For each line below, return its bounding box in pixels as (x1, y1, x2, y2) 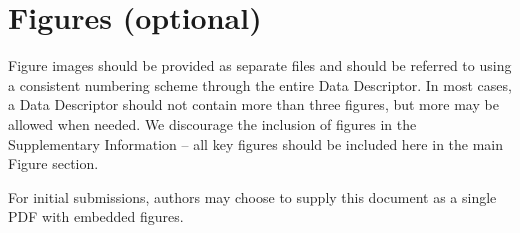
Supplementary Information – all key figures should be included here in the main (8, 133, 504, 154)
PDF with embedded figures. (8, 206, 184, 227)
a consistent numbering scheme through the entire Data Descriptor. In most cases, (8, 74, 512, 95)
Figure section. (8, 153, 99, 174)
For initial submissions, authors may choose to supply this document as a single (8, 186, 497, 207)
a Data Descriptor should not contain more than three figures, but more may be (8, 94, 499, 115)
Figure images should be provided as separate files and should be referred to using (8, 55, 512, 76)
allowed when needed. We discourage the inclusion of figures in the (8, 113, 417, 134)
